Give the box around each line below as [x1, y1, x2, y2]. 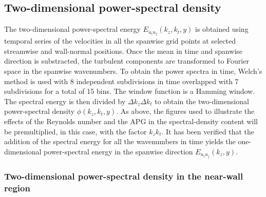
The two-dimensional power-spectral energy [4, 24, 141, 34]
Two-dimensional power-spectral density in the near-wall [4, 169, 243, 182]
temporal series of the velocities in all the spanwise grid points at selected [4, 35, 236, 46]
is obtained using [195, 24, 249, 34]
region [4, 181, 30, 194]
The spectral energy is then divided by [4, 95, 126, 106]
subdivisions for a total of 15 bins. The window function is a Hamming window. [4, 86, 255, 96]
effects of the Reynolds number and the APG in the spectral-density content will [4, 116, 258, 127]
